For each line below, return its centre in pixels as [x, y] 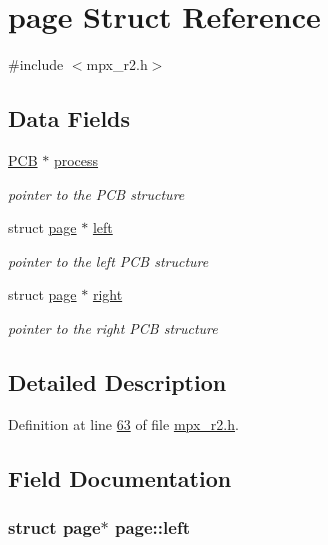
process [76, 159]
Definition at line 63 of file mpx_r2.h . [123, 423]
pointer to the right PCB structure [113, 327]
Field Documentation [120, 477]
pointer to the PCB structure [96, 193]
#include [36, 64]
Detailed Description [117, 381]
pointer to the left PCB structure [108, 260]
